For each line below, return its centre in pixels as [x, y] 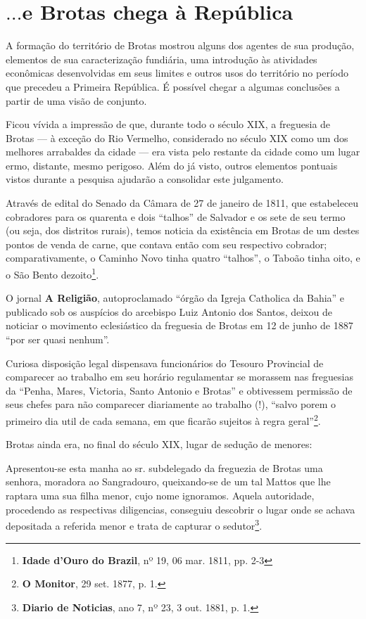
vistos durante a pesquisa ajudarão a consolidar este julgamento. [145, 179]
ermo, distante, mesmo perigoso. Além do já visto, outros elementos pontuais [172, 165]
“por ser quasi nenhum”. [58, 339]
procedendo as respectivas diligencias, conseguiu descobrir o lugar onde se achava [181, 509]
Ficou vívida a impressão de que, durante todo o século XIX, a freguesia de [168, 124]
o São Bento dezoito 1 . [52, 273]
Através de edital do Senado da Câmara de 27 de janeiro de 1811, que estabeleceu [182, 203]
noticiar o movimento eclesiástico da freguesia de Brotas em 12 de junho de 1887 [179, 325]
